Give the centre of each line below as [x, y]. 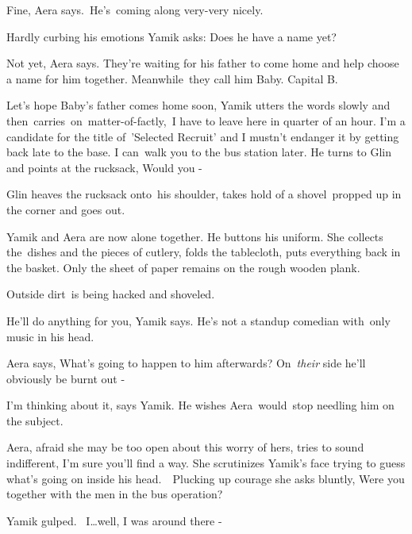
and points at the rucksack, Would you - [104, 167]
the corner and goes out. [66, 209]
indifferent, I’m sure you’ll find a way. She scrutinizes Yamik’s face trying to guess [206, 463]
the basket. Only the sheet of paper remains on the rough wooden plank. [183, 267]
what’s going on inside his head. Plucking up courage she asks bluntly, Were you [206, 478]
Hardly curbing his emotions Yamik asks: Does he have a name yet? [171, 36]
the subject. [35, 420]
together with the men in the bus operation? [115, 494]
